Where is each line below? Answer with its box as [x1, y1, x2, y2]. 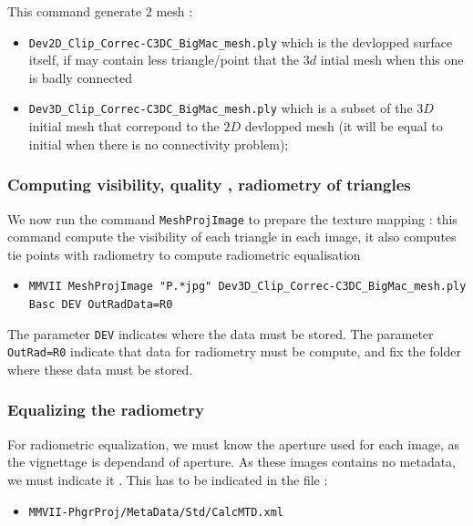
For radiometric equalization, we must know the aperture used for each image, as [7, 434, 460, 453]
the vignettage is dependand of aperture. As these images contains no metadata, [7, 452, 456, 471]
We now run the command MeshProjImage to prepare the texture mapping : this [7, 209, 458, 228]
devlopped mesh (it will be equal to [244, 117, 443, 136]
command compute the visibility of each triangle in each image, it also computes [7, 227, 457, 246]
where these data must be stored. [7, 359, 193, 378]
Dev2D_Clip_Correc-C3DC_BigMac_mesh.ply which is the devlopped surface [28, 32, 453, 51]
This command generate [7, 2, 142, 20]
